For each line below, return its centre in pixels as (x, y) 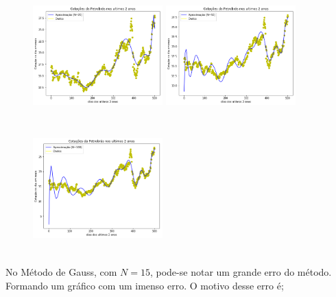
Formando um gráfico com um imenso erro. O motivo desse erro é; (145, 285)
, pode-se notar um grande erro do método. (241, 272)
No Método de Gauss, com (61, 272)
